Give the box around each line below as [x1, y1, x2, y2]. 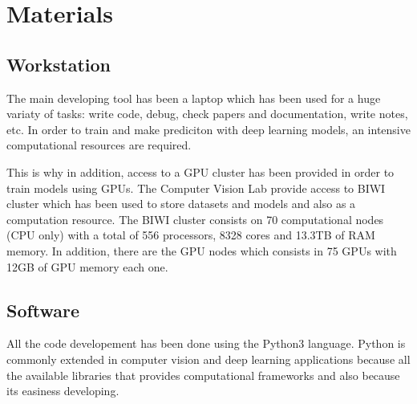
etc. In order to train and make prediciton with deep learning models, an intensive [6, 120, 411, 137]
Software [6, 297, 80, 322]
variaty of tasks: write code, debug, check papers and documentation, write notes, [6, 105, 408, 122]
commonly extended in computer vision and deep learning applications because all [6, 350, 411, 367]
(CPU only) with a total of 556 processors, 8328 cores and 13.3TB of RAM [6, 226, 375, 243]
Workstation [6, 51, 111, 76]
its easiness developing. [6, 382, 119, 399]
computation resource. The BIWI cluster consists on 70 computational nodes [6, 210, 384, 227]
